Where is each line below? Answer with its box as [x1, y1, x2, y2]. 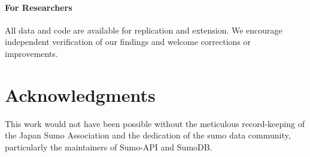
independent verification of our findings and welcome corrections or [5, 35, 251, 48]
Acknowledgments [5, 82, 156, 107]
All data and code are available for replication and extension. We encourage [5, 23, 282, 36]
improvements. [5, 47, 58, 59]
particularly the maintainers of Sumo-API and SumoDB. [5, 140, 212, 153]
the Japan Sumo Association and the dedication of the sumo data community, [5, 129, 291, 141]
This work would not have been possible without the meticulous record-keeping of [5, 117, 305, 129]
